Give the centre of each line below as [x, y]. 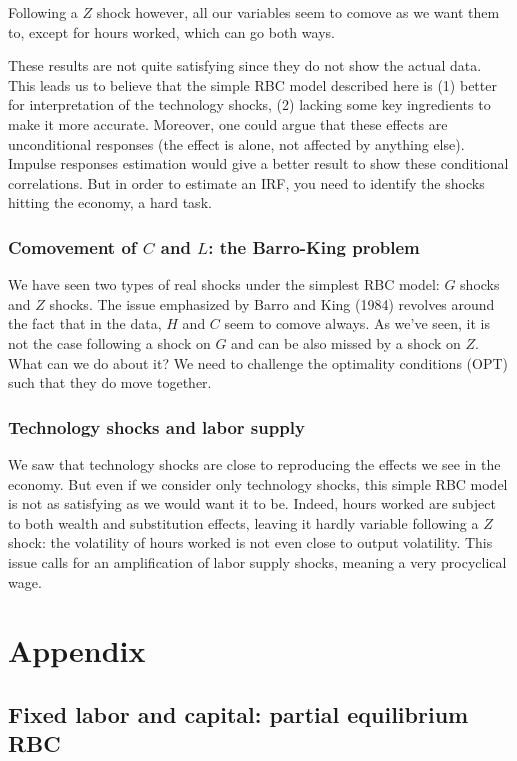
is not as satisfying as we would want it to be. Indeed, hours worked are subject [252, 503]
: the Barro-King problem [314, 246]
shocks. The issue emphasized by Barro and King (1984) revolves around [272, 303]
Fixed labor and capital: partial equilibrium [238, 713]
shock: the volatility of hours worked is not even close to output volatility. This [250, 542]
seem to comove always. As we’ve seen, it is [357, 323]
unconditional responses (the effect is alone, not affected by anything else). [236, 143]
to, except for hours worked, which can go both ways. [171, 31]
